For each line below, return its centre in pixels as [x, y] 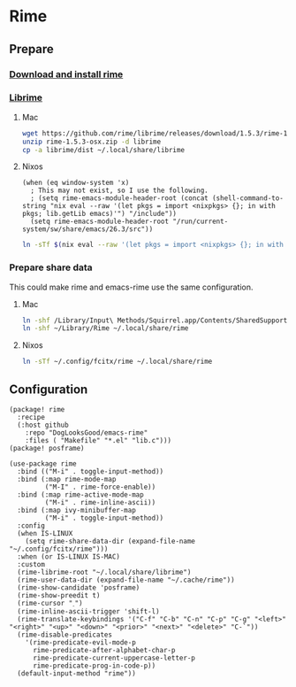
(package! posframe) [47, 449]
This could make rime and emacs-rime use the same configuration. [131, 287]
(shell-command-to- [248, 198]
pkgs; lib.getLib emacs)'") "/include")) [99, 214]
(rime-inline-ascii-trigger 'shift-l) [89, 612]
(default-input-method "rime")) [77, 674]
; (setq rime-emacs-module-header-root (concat [120, 198]
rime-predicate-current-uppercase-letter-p [114, 658]
